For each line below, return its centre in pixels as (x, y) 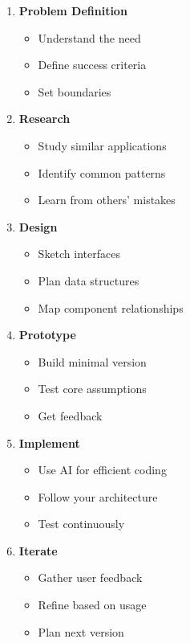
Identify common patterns (102, 172)
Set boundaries (75, 91)
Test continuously (81, 524)
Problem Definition (73, 10)
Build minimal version (92, 361)
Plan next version (81, 631)
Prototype (47, 335)
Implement (49, 442)
